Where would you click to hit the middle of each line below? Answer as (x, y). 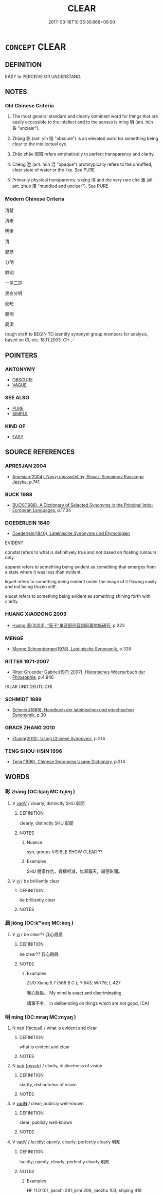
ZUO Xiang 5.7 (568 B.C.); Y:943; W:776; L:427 (73, 983)
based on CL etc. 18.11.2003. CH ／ (40, 340)
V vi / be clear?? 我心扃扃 (37, 935)
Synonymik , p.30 (29, 715)
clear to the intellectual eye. (40, 144)
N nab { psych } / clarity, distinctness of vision (57, 1066)
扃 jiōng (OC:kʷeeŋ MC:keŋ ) (39, 923)
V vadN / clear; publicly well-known (48, 1104)
